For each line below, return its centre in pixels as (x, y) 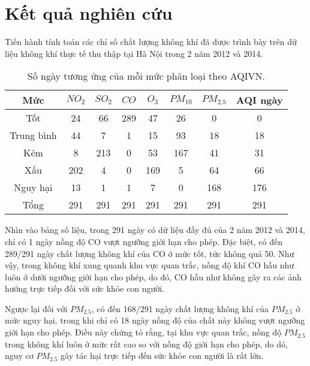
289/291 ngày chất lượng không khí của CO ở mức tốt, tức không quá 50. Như (150, 253)
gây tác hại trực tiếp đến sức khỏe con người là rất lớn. (162, 356)
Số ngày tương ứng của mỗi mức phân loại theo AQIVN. (146, 76)
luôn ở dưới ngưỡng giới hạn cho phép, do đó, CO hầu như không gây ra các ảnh (153, 276)
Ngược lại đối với (36, 308)
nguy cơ (19, 356)
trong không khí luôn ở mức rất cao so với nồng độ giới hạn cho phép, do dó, (146, 344)
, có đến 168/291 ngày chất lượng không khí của (180, 308)
